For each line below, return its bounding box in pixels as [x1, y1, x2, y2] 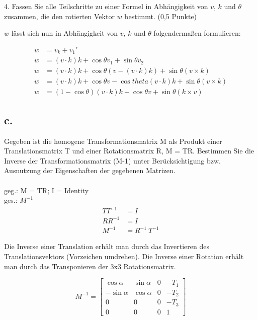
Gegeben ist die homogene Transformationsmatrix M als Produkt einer [4, 135, 222, 146]
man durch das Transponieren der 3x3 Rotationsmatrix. [4, 261, 176, 271]
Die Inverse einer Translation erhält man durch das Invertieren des [4, 241, 209, 252]
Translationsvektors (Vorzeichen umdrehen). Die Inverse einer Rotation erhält [4, 251, 244, 261]
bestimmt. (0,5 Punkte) [124, 11, 197, 21]
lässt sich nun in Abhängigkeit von [11, 28, 118, 38]
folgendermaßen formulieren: [153, 28, 241, 38]
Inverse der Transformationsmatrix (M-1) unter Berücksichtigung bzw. [4, 155, 221, 166]
